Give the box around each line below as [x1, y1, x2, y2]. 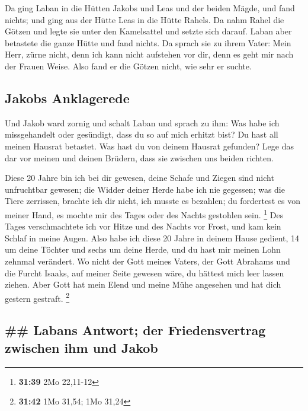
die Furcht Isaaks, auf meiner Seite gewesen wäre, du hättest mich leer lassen [5, 266, 284, 279]
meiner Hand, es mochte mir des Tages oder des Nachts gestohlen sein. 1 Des [5, 206, 284, 221]
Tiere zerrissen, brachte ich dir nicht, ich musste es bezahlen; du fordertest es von [5, 195, 300, 207]
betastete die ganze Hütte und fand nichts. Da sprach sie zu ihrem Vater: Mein [5, 36, 291, 49]
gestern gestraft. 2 [5, 290, 70, 304]
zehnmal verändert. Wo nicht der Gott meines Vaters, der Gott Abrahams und [5, 254, 290, 267]
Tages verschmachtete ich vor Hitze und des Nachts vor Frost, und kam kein [5, 220, 281, 232]
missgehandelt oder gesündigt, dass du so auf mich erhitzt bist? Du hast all [5, 128, 278, 141]
